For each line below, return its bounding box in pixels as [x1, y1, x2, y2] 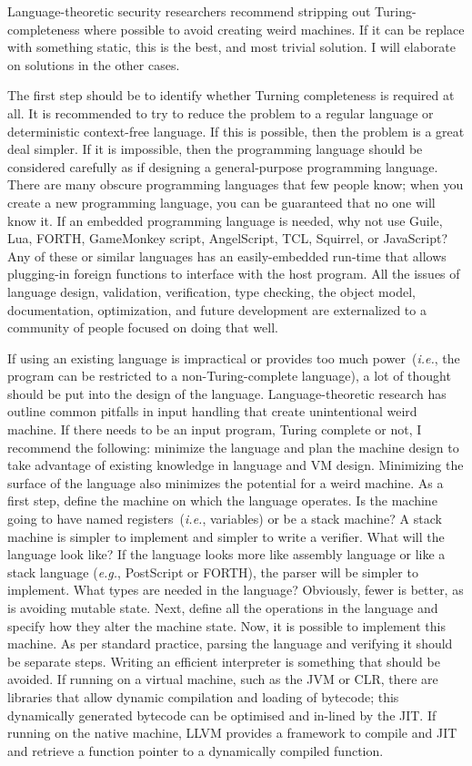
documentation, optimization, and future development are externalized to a [7, 300, 427, 319]
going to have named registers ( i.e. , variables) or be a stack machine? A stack [7, 509, 442, 528]
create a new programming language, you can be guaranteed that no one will [7, 192, 436, 211]
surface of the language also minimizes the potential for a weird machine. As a [7, 473, 444, 492]
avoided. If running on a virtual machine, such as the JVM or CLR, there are [7, 669, 438, 689]
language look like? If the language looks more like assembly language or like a [7, 545, 446, 564]
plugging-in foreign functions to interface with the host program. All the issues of [7, 264, 460, 283]
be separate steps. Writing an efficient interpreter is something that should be [7, 651, 440, 670]
